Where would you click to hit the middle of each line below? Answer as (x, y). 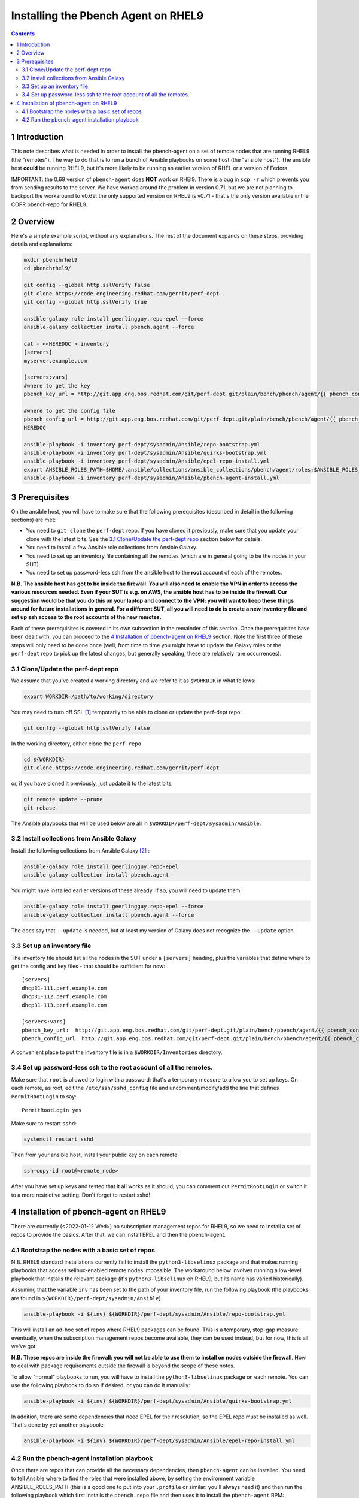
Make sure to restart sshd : (44, 1123)
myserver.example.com (55, 360)
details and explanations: (42, 244)
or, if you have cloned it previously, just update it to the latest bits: (92, 783)
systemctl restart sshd (59, 1139)
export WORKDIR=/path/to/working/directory (89, 697)
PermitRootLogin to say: (44, 1096)
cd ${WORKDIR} (44, 759)
